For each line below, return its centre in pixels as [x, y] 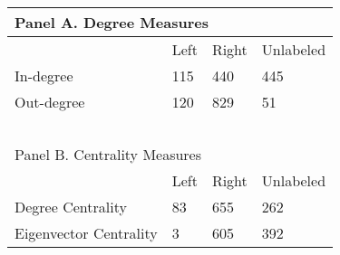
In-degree [44, 76]
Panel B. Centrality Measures [108, 154]
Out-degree [50, 102]
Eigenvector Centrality [86, 233]
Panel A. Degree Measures [112, 22]
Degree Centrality [71, 207]
